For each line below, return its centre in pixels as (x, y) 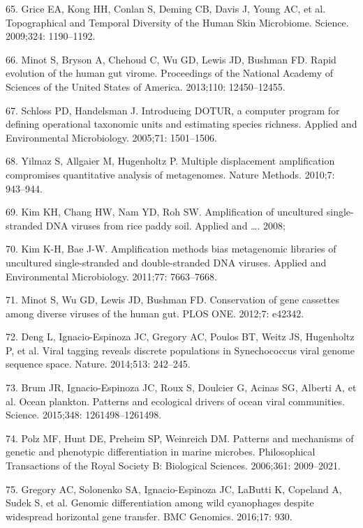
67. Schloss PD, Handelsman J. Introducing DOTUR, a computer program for (173, 110)
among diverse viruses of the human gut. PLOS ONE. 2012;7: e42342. (155, 313)
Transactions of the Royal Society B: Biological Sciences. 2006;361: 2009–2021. (173, 466)
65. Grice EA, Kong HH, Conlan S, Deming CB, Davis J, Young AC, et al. (166, 8)
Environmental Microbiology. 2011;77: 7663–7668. (111, 276)
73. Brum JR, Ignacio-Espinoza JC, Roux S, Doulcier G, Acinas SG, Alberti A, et (181, 387)
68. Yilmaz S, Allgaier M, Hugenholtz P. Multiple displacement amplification (170, 161)
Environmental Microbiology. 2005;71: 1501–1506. (111, 137)
